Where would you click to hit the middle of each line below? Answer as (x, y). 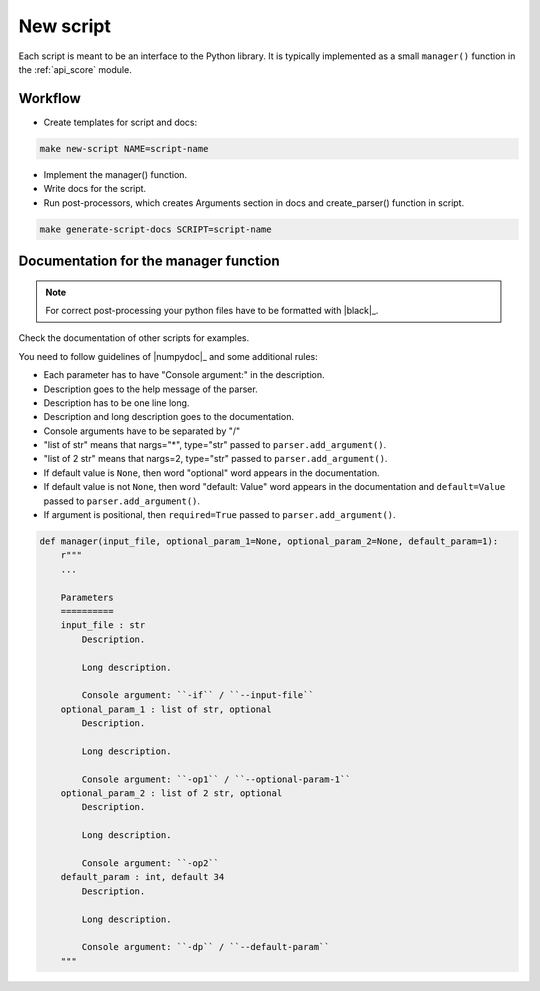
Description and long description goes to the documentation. (169, 417)
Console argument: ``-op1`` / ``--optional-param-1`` (216, 779)
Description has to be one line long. (116, 402)
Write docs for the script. (95, 189)
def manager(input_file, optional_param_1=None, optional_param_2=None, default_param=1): (269, 541)
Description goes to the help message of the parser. (151, 389)
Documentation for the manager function (149, 260)
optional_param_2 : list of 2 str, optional (171, 793)
